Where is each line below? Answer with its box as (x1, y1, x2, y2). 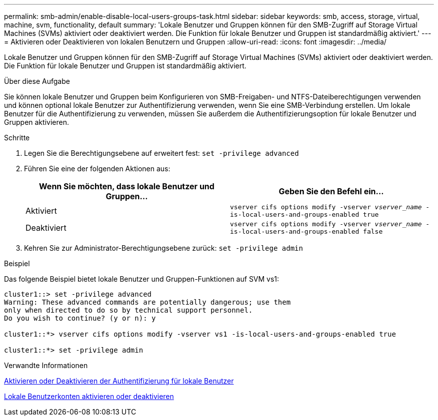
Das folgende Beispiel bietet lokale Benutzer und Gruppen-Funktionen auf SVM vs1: (4, 275, 279, 283)
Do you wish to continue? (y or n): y (4, 314, 156, 322)
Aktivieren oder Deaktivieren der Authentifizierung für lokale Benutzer (4, 377, 234, 385)
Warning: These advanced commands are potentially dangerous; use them (4, 298, 291, 306)
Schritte (4, 133, 30, 142)
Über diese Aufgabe (4, 77, 70, 85)
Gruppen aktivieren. (4, 118, 69, 126)
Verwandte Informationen (4, 361, 88, 370)
